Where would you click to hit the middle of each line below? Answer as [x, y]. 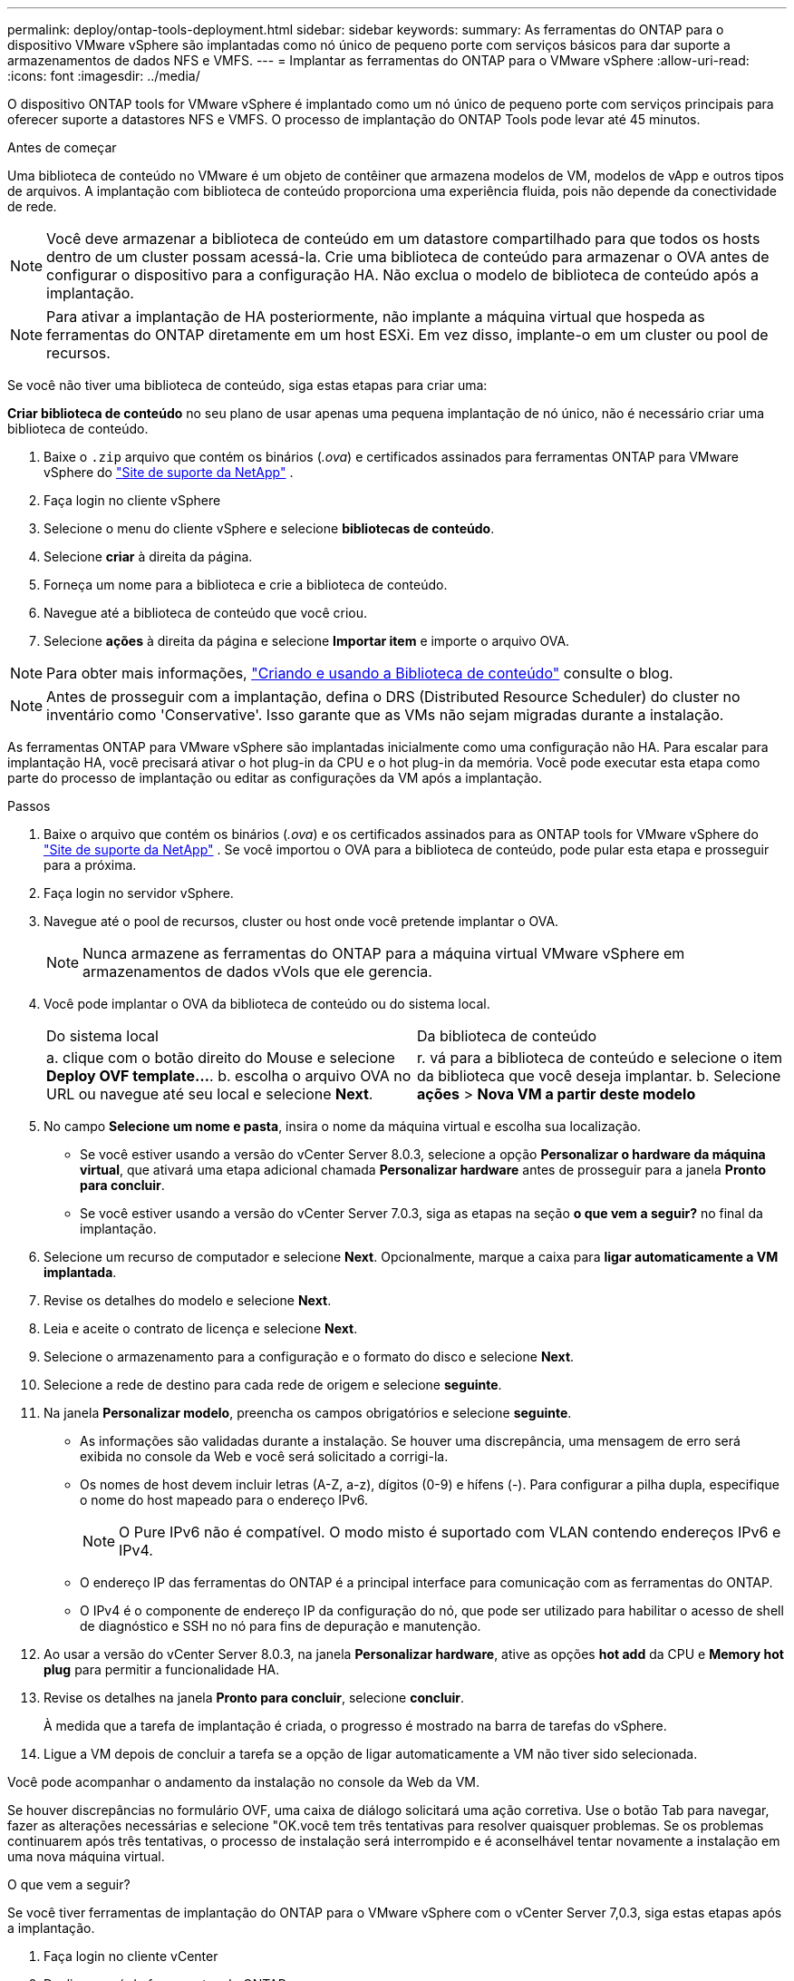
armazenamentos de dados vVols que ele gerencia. [257, 971]
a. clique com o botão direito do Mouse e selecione [221, 1058]
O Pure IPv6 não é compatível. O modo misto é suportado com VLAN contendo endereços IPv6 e [450, 1532]
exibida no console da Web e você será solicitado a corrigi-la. [264, 1456]
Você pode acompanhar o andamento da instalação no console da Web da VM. [244, 1782]
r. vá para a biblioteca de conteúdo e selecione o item [600, 1058]
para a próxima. [90, 865]
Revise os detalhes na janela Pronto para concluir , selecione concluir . [254, 1698]
